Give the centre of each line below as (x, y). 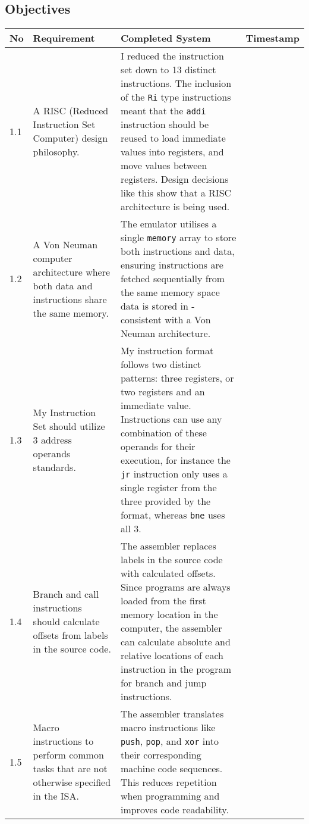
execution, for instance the (175, 460)
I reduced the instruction (172, 56)
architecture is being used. (175, 207)
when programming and (170, 796)
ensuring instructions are (172, 265)
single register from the (168, 488)
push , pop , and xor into (169, 741)
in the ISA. (56, 796)
